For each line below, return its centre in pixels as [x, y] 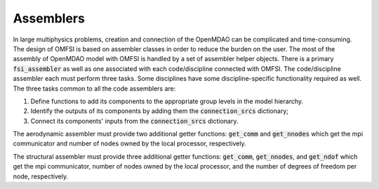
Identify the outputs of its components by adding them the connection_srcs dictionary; [160, 111]
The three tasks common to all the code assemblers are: [94, 89]
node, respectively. [41, 176]
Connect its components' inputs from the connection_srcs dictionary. [134, 121]
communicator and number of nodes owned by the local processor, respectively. [129, 143]
